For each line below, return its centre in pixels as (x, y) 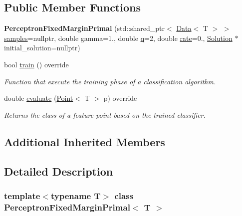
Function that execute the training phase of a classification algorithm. (110, 81)
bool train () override (36, 64)
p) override (120, 98)
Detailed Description (59, 171)
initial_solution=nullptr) (42, 48)
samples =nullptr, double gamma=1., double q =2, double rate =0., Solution (118, 38)
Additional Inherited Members (85, 141)
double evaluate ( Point (39, 98)
